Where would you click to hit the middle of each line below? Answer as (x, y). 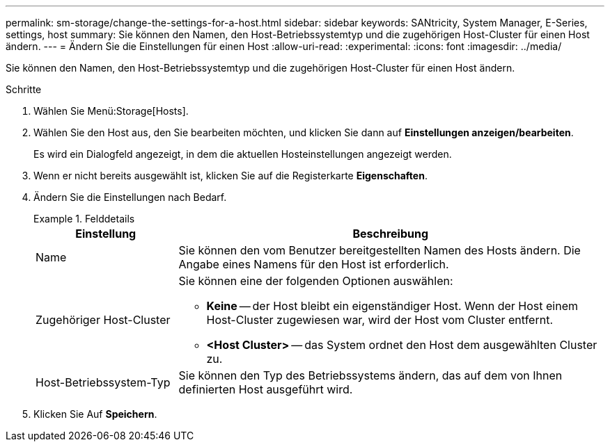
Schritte (24, 89)
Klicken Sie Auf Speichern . (95, 414)
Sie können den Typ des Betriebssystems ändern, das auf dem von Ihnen (370, 375)
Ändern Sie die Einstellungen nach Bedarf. (130, 197)
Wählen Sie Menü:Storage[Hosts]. (111, 111)
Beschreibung (391, 234)
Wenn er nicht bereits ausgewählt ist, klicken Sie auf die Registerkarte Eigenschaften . (230, 176)
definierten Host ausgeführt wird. (266, 389)
